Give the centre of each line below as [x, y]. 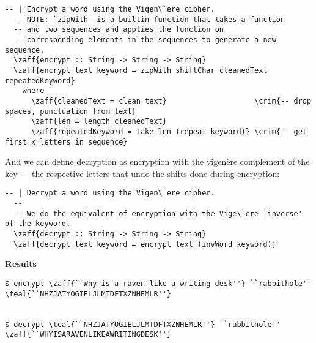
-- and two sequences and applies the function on [119, 30]
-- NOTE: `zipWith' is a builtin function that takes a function [149, 19]
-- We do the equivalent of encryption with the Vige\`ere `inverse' [158, 213]
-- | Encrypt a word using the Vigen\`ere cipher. [110, 9]
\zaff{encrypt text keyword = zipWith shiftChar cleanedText [141, 70]
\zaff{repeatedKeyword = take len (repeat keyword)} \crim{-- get [169, 131]
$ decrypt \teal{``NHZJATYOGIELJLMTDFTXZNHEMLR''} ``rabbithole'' [143, 324]
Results [21, 264]
